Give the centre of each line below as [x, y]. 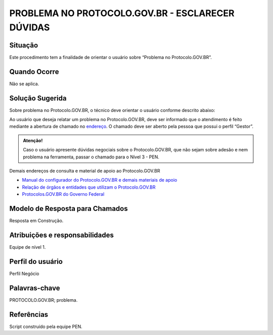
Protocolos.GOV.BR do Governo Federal [63, 194]
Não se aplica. [24, 84]
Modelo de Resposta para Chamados [69, 209]
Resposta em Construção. [36, 221]
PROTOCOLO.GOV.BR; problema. [43, 300]
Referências [29, 315]
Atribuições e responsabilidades [61, 235]
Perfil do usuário [36, 262]
